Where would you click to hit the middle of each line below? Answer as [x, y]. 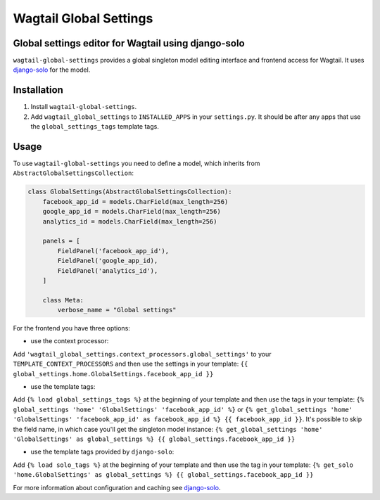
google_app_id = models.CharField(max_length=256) [132, 212]
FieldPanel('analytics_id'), [108, 270]
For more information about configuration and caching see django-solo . [117, 487]
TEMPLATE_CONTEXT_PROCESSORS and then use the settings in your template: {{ [131, 364]
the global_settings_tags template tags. [95, 127]
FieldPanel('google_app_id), [108, 261]
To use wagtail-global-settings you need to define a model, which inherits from [137, 164]
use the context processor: [70, 341]
